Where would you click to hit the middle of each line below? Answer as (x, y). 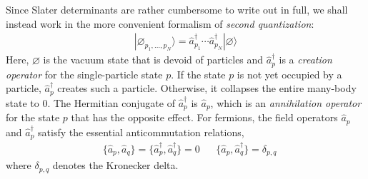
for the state (33, 117)
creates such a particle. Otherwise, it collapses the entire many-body (207, 88)
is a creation (305, 60)
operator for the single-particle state (84, 74)
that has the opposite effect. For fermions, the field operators (204, 117)
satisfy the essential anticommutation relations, (141, 132)
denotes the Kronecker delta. (115, 165)
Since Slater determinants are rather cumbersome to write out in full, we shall (177, 9)
